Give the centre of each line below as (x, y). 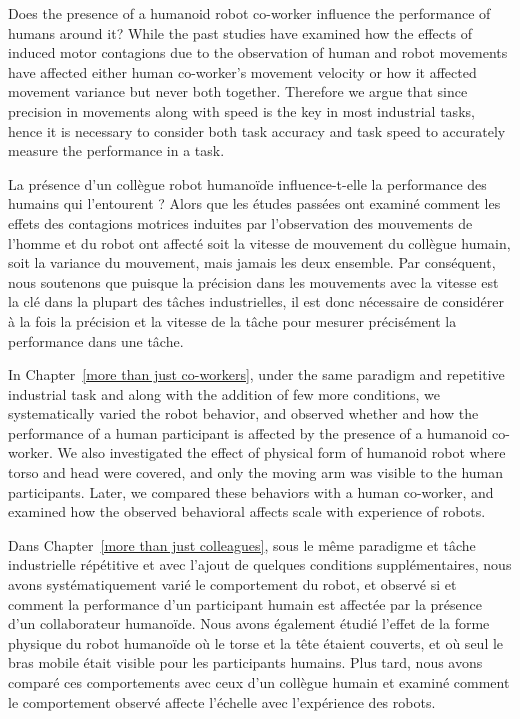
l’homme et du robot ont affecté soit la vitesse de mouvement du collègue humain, (259, 242)
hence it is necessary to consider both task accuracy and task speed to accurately (257, 130)
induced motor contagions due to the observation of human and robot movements (258, 52)
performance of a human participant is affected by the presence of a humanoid (248, 432)
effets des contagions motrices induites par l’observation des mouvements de (240, 222)
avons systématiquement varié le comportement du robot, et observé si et (232, 584)
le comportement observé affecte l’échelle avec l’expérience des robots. (222, 701)
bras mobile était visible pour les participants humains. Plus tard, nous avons (245, 662)
